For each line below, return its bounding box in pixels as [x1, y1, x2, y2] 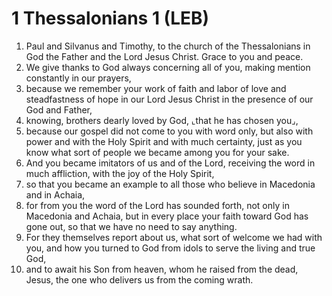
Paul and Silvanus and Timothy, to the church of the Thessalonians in [25, 40, 311, 52]
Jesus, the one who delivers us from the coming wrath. [25, 273, 254, 286]
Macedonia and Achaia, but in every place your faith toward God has [25, 210, 309, 222]
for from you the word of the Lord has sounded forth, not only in [25, 199, 290, 211]
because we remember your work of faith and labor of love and [25, 82, 287, 94]
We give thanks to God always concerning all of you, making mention [25, 61, 311, 73]
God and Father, [25, 103, 93, 116]
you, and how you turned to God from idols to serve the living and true [25, 242, 316, 254]
